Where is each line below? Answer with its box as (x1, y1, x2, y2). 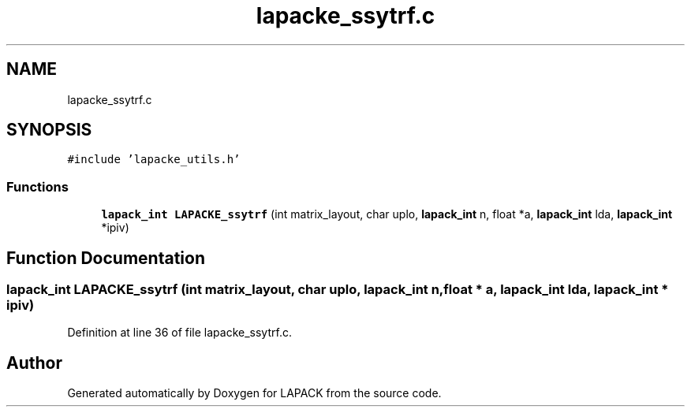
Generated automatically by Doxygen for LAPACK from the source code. (67, 386, 442, 400)
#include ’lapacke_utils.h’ (67, 153, 241, 166)
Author (6, 352, 62, 373)
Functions (6, 178, 69, 195)
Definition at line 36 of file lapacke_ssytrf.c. (67, 326, 292, 340)
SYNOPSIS (6, 120, 92, 140)
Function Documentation (6, 247, 205, 268)
